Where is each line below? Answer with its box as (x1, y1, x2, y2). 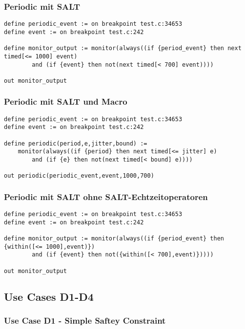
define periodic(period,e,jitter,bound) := (4, 140, 147, 147)
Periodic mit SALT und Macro (4, 95, 127, 108)
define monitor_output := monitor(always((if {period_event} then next (4, 45, 242, 52)
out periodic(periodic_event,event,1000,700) (4, 172, 154, 180)
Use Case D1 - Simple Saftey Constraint (4, 314, 166, 327)
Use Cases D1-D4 (4, 289, 94, 304)
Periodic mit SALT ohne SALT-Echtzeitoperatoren (4, 190, 208, 202)
